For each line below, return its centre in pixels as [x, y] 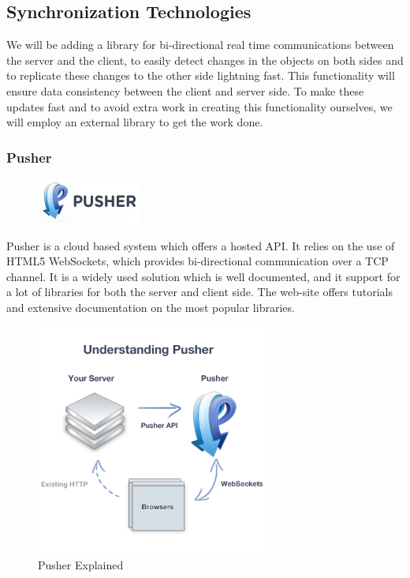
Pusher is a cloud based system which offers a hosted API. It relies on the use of [201, 245]
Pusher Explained [81, 565]
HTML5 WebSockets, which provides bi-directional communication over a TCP [198, 261]
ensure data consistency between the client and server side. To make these [185, 90]
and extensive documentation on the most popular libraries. [151, 307]
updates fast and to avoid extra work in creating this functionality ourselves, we [199, 106]
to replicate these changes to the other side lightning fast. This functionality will [201, 75]
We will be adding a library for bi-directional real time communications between [200, 45]
